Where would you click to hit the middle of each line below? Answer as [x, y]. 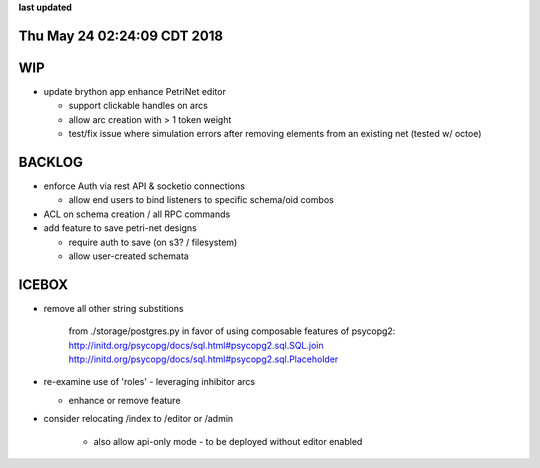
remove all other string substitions [113, 308]
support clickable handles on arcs [138, 106]
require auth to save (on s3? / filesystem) [153, 242]
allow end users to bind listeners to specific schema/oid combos [201, 200]
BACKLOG [51, 161]
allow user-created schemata [128, 256]
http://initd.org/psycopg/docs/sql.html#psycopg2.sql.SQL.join [196, 345]
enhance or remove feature [124, 400]
